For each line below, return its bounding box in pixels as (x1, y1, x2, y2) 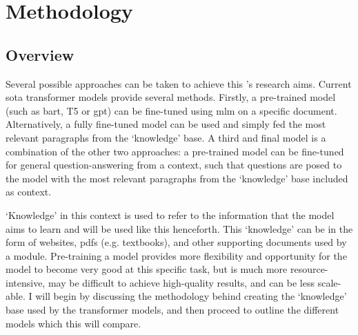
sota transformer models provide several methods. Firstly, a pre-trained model (6, 90, 336, 104)
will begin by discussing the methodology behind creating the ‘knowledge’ (35, 289, 347, 303)
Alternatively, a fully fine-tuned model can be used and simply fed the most (6, 117, 326, 131)
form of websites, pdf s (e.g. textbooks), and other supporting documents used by (6, 235, 347, 249)
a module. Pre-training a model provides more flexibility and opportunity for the (6, 248, 347, 262)
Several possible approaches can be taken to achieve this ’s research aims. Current (6, 76, 352, 90)
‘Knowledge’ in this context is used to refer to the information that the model (6, 207, 335, 222)
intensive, (6, 275, 46, 289)
